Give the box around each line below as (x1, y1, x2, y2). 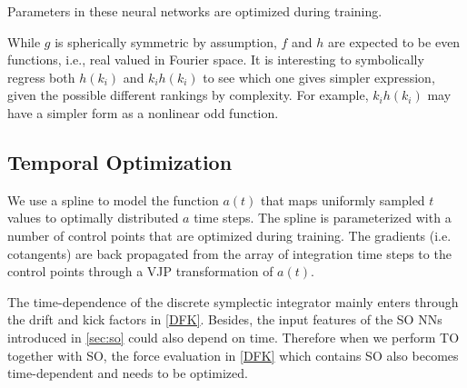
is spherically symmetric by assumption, (55, 32, 277, 51)
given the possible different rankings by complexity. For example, (7, 85, 369, 104)
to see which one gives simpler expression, (203, 67, 435, 86)
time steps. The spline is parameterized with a (194, 208, 452, 227)
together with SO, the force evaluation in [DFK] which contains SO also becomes (7, 345, 459, 364)
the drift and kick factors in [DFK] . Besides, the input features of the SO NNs (7, 310, 442, 329)
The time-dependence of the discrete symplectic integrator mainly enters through (7, 292, 459, 311)
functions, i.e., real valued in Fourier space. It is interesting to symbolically (7, 50, 424, 69)
